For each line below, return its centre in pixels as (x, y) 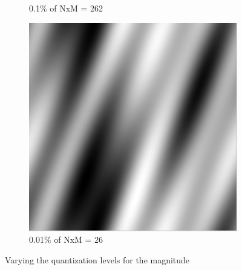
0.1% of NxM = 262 (66, 8)
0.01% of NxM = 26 (66, 239)
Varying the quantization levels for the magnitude (97, 259)
